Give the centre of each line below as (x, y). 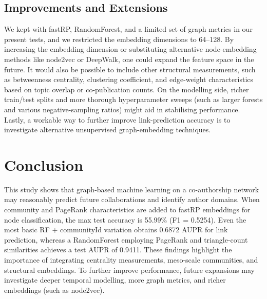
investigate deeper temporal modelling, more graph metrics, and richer (115, 280)
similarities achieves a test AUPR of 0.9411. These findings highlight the (118, 250)
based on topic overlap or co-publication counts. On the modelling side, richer (127, 89)
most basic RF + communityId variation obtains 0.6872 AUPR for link (116, 230)
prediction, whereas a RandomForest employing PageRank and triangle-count (126, 239)
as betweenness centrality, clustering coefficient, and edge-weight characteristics (129, 79)
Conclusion (44, 164)
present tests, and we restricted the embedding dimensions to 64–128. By (119, 39)
